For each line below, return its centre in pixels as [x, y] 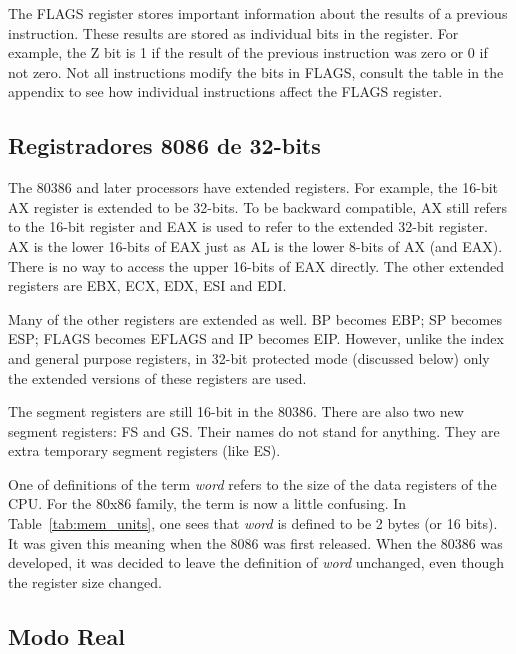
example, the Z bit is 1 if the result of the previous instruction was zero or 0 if [248, 52]
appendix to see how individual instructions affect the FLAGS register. [225, 91]
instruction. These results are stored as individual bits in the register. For [233, 32]
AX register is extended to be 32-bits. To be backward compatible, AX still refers [258, 206]
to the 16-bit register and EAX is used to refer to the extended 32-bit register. [248, 226]
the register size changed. [85, 581]
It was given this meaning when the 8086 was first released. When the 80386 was [255, 542]
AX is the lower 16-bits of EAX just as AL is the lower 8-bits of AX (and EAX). [255, 245]
